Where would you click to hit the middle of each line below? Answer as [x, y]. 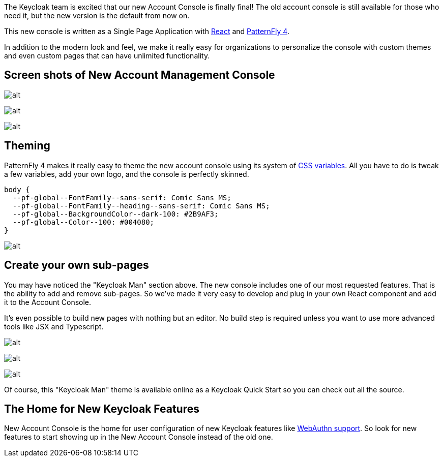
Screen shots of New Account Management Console [140, 75]
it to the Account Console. [48, 302]
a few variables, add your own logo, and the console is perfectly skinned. [127, 174]
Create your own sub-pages [77, 265]
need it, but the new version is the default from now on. [97, 16]
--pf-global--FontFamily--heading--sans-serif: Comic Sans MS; [141, 206]
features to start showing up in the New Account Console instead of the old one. [139, 437]
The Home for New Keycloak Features [102, 409]
